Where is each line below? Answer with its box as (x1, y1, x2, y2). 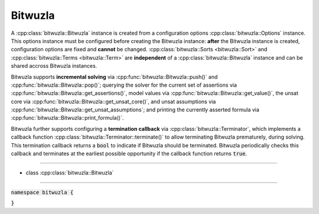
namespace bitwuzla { (11, 189, 74, 196)
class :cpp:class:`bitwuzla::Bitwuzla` (25, 169, 114, 176)
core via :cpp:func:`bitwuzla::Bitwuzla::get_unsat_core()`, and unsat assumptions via (11, 98, 216, 105)
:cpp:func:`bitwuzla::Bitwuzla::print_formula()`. (11, 114, 124, 121)
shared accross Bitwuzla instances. (11, 62, 97, 70)
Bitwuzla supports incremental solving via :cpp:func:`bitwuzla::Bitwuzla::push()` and (11, 73, 218, 80)
